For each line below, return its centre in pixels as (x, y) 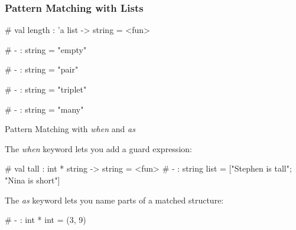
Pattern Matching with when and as (70, 129)
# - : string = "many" (44, 109)
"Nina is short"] (32, 180)
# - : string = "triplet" (46, 89)
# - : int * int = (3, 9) (45, 220)
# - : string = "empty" (46, 49)
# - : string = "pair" (42, 69)
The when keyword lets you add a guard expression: (98, 148)
